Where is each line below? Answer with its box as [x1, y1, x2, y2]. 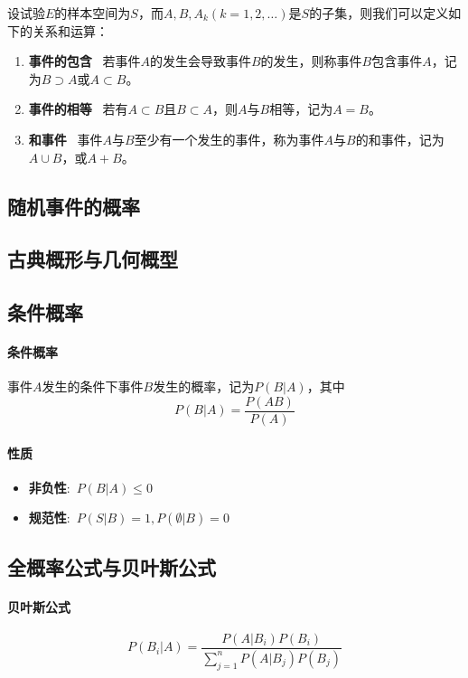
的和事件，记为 [355, 129, 445, 148]
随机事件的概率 [7, 192, 140, 220]
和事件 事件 [28, 129, 103, 148]
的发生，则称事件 [260, 52, 362, 71]
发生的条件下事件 [42, 377, 144, 396]
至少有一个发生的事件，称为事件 [134, 129, 324, 148]
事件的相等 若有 [28, 99, 128, 118]
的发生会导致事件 [149, 52, 251, 71]
